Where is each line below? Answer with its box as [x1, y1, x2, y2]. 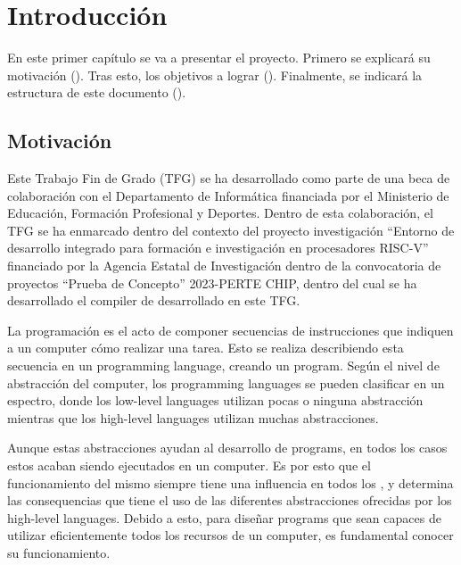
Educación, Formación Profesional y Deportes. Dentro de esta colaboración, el [7, 204, 433, 222]
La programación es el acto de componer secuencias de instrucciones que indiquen [7, 320, 454, 339]
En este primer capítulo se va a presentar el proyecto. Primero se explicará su [7, 48, 431, 67]
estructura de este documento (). [7, 83, 186, 102]
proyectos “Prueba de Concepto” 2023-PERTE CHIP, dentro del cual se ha [7, 273, 417, 292]
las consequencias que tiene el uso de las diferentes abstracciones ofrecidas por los [7, 491, 452, 510]
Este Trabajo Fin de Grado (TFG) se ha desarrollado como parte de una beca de [7, 169, 450, 187]
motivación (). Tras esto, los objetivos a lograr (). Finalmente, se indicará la [7, 65, 423, 84]
